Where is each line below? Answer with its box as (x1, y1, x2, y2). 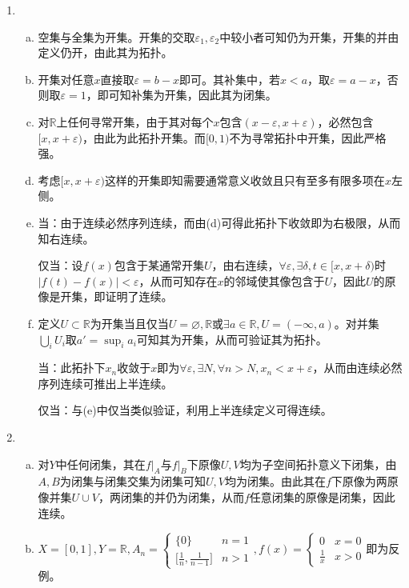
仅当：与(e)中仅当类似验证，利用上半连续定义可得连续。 (38, 402, 332, 418)
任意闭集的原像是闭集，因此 (249, 489, 395, 506)
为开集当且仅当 (90, 314, 169, 331)
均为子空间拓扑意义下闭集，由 (239, 455, 397, 472)
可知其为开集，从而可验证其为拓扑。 (136, 330, 327, 347)
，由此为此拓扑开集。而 (82, 129, 206, 146)
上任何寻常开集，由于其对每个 (56, 113, 214, 130)
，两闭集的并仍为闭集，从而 (98, 489, 244, 506)
